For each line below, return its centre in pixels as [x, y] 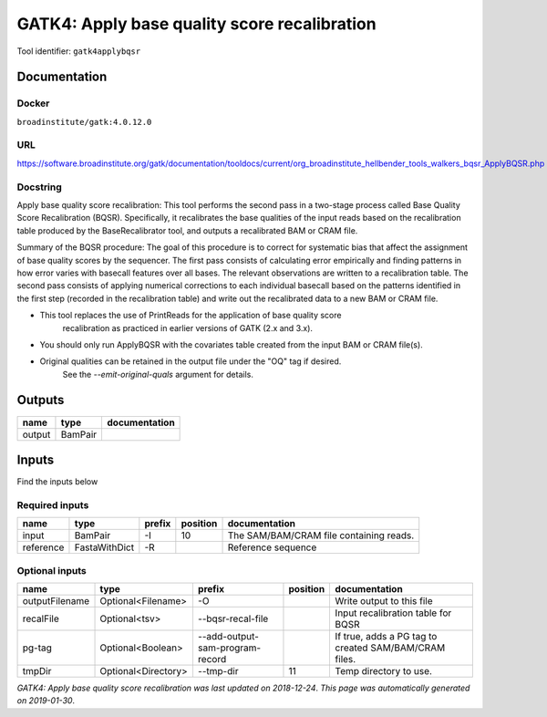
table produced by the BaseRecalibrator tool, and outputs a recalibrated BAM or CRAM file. [187, 230]
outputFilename [56, 600]
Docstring [40, 187]
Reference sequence [272, 547]
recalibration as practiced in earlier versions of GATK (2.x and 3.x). [188, 327]
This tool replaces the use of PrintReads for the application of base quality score [191, 316]
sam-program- [229, 648]
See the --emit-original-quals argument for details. [158, 374]
